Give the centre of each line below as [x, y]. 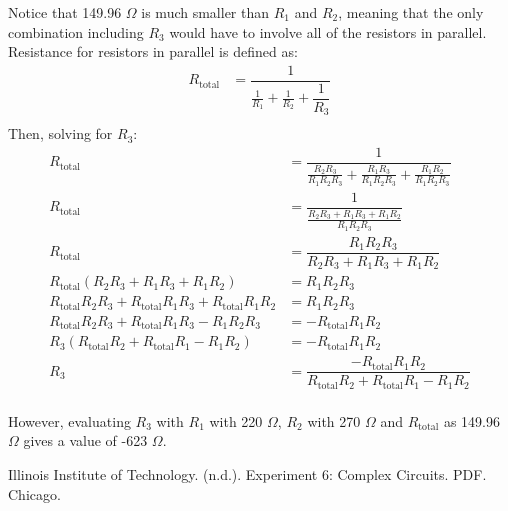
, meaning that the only [411, 12]
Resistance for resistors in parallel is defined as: [153, 51]
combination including [76, 31]
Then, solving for [60, 133]
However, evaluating [69, 420]
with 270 [334, 420]
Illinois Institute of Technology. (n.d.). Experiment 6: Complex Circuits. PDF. [247, 473]
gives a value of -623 [85, 440]
